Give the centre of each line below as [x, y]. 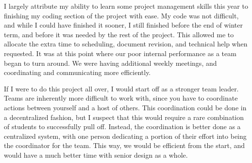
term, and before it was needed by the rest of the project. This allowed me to [119, 34]
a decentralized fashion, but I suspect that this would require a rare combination [124, 117]
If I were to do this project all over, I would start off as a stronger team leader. [121, 88]
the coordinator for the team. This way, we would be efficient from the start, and [125, 145]
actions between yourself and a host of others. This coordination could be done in [125, 107]
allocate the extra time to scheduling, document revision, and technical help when [126, 44]
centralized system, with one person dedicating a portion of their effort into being [125, 136]
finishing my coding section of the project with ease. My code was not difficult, [121, 15]
